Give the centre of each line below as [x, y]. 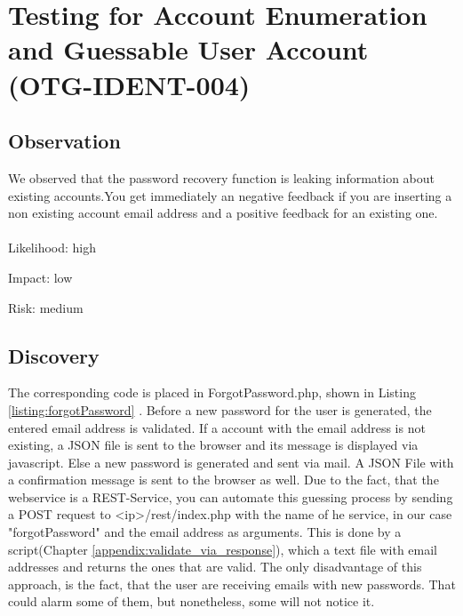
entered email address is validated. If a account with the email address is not [217, 427]
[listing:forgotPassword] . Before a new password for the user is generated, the [220, 409]
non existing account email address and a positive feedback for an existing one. [223, 213]
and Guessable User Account [188, 49]
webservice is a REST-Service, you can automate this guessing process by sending [231, 496]
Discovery [54, 355]
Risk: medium [46, 307]
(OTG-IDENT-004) [129, 84]
